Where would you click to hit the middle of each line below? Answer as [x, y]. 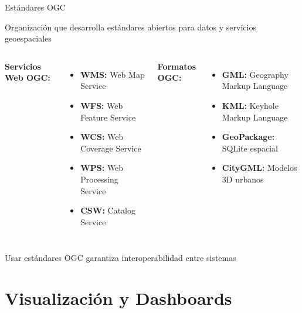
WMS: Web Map [113, 74]
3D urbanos [243, 179]
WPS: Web [102, 168]
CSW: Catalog [108, 210]
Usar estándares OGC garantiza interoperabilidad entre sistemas [121, 258]
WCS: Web [102, 137]
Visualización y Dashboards [118, 298]
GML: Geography [255, 74]
